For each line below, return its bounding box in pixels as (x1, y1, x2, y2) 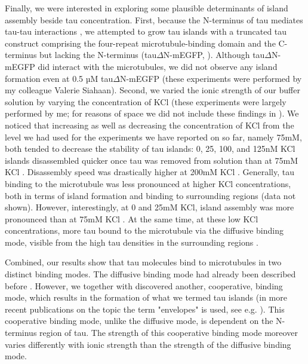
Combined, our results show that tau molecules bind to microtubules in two (5, 256, 282, 268)
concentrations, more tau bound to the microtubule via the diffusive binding (5, 224, 284, 237)
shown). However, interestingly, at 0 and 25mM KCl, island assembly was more (5, 201, 294, 213)
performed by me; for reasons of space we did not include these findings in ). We (5, 107, 299, 120)
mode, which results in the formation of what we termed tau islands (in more (5, 291, 287, 304)
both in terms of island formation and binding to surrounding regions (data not (5, 189, 296, 201)
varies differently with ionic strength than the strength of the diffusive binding (5, 338, 291, 350)
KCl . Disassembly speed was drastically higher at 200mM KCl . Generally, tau (5, 166, 295, 178)
